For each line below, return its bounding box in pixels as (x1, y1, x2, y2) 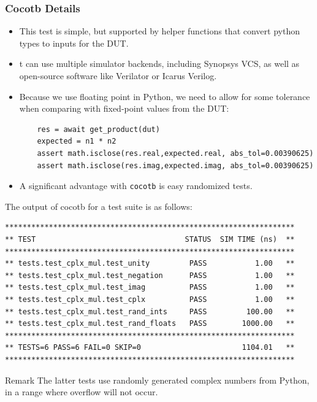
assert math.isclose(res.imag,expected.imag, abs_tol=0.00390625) (37, 161, 314, 170)
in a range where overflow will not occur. (5, 385, 158, 398)
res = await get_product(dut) (37, 125, 160, 134)
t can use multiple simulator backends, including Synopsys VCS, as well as (19, 57, 300, 70)
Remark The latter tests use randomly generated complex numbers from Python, (5, 373, 310, 386)
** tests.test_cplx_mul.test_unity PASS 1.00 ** (5, 259, 295, 268)
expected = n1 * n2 (37, 137, 116, 146)
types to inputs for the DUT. (19, 36, 129, 49)
